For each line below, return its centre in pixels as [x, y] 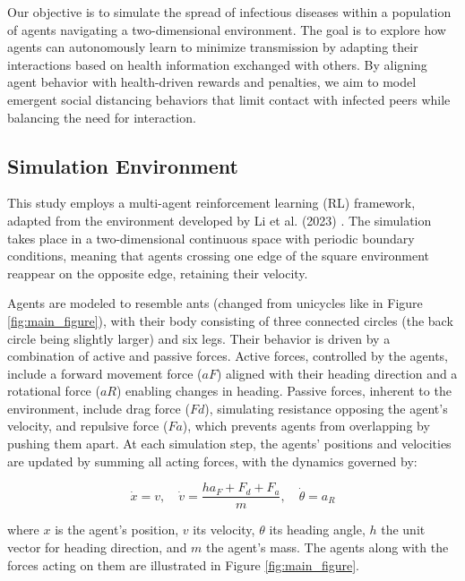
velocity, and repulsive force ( [88, 426]
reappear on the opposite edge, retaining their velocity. [158, 273]
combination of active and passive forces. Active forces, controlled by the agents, [228, 356]
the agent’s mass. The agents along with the [327, 547]
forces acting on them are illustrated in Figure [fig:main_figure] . [183, 564]
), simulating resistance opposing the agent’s [326, 408]
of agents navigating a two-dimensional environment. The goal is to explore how [227, 29]
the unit [403, 530]
